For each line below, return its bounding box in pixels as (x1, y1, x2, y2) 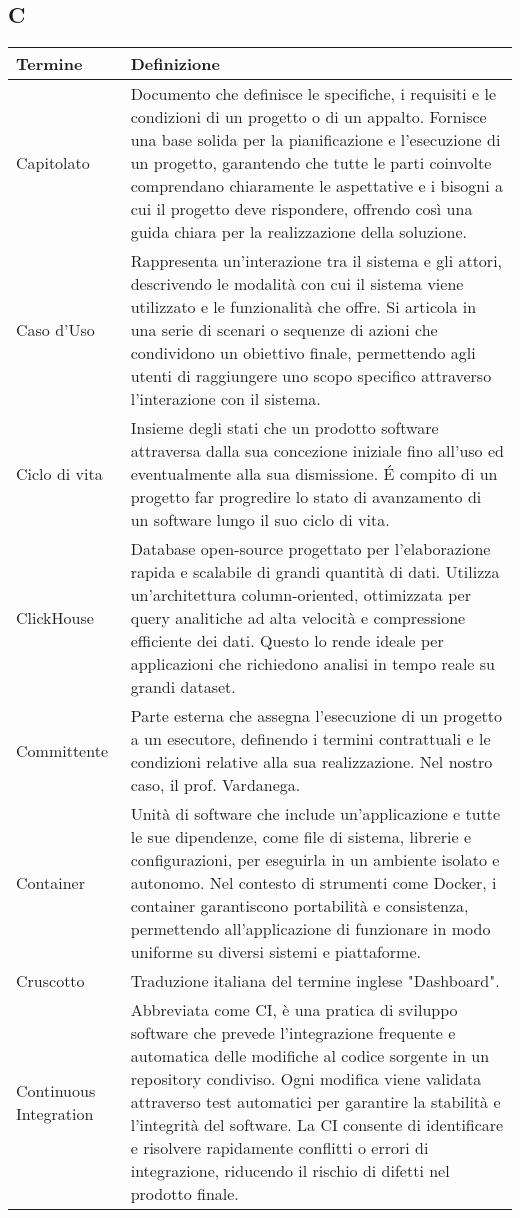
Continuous (16, 1078, 96, 1102)
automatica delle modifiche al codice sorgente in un (130, 1044, 490, 1068)
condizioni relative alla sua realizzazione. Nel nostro (130, 750, 493, 774)
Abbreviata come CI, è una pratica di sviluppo (130, 998, 458, 1022)
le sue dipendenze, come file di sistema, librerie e (130, 825, 472, 849)
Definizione (130, 52, 220, 76)
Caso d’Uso (16, 318, 95, 342)
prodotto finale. (130, 1182, 239, 1206)
